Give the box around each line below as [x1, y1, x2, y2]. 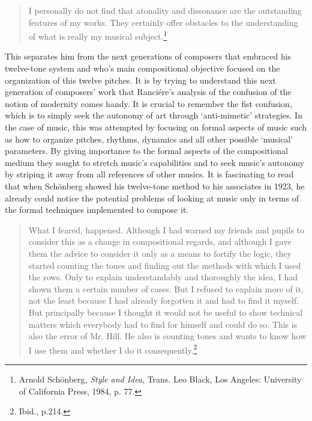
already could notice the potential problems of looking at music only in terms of [5, 191, 299, 204]
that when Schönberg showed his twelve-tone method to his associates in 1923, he [5, 179, 305, 192]
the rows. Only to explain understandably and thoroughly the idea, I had [28, 271, 298, 283]
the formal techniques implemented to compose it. [5, 203, 189, 216]
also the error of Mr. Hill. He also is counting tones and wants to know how [28, 330, 307, 342]
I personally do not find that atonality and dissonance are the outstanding [28, 4, 302, 16]
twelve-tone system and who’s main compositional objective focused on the [5, 62, 280, 75]
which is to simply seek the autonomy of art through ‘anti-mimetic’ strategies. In [5, 109, 302, 121]
